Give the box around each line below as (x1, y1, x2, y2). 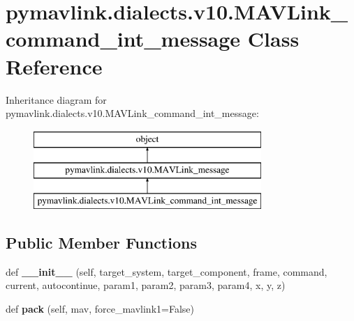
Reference (6, 52, 103, 80)
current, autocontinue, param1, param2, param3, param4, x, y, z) (6, 278, 286, 292)
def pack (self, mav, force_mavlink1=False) (6, 302, 194, 316)
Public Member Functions (6, 232, 197, 253)
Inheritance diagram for (6, 92, 107, 107)
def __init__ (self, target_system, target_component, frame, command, (6, 264, 327, 279)
